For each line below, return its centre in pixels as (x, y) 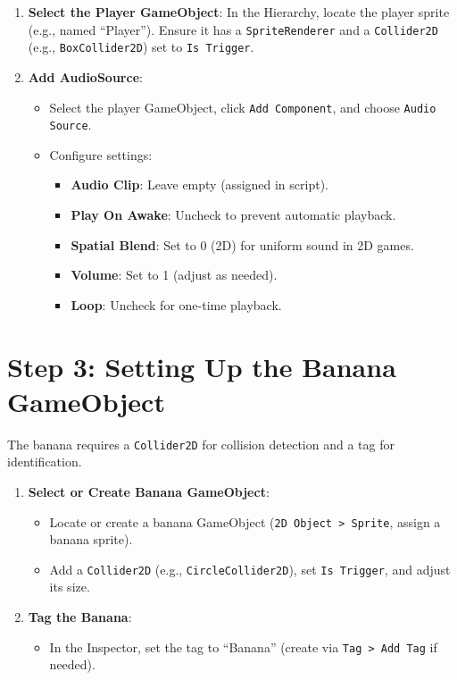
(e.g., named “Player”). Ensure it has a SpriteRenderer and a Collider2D (233, 29)
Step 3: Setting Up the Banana (202, 366)
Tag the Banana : (80, 617)
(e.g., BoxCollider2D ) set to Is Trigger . (141, 47)
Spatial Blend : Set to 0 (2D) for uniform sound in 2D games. (242, 244)
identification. (45, 462)
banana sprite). (91, 539)
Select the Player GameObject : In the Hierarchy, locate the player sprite (239, 12)
